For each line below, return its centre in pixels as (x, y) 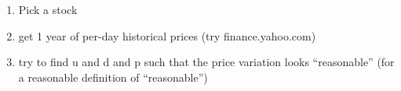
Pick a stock (48, 9)
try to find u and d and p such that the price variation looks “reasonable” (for (206, 62)
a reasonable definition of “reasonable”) (113, 77)
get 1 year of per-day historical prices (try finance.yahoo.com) (167, 35)
